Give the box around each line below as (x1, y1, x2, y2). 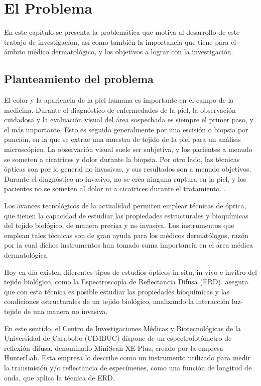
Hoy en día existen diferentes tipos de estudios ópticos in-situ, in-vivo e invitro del (4, 266, 257, 277)
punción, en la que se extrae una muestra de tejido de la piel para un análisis (4, 134, 241, 144)
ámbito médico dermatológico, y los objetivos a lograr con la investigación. (4, 46, 233, 57)
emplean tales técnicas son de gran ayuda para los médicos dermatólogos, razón (4, 229, 248, 240)
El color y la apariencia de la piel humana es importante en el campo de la (4, 95, 234, 105)
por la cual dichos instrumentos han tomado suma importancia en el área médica (4, 240, 253, 250)
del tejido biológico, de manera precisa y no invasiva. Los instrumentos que (4, 220, 234, 230)
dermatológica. (4, 250, 49, 260)
